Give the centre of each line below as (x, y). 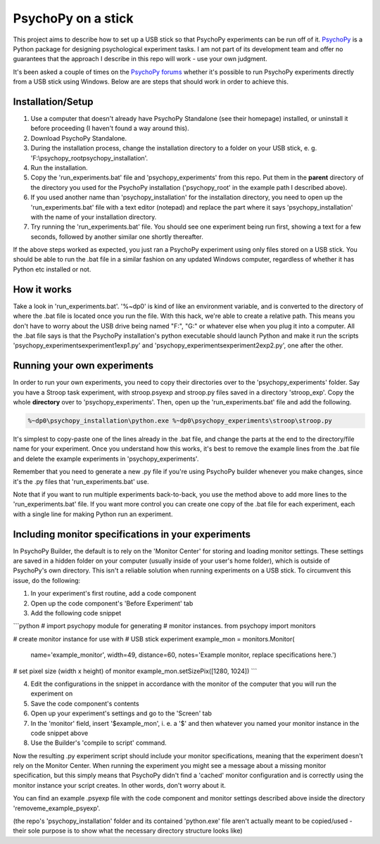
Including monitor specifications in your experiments (132, 534)
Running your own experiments (83, 366)
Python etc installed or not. (52, 269)
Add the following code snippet (76, 613)
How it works (42, 289)
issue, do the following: (47, 580)
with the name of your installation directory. (94, 217)
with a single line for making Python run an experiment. (93, 514)
